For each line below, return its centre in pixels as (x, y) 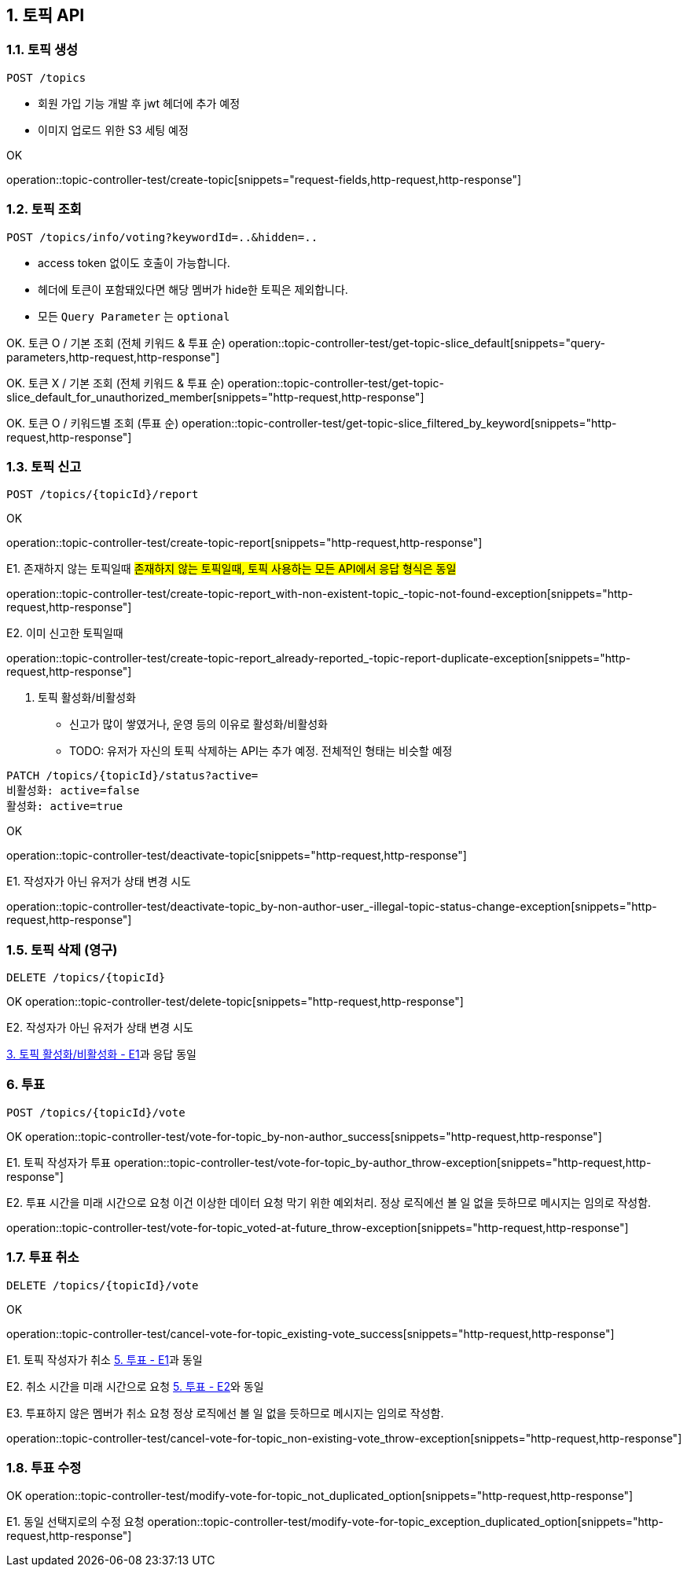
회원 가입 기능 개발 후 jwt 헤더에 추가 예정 (139, 103)
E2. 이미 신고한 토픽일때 (65, 633)
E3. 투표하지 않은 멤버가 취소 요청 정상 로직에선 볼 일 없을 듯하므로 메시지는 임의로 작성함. (225, 1413)
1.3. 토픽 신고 (44, 466)
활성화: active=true (65, 807)
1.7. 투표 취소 (43, 1258)
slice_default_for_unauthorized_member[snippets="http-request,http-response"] (215, 397)
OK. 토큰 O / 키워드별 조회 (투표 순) (93, 423)
